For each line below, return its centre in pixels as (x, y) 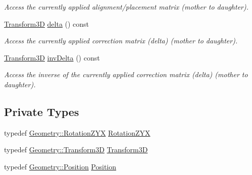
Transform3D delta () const (47, 23)
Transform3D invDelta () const (52, 57)
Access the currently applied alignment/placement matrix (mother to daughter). (127, 7)
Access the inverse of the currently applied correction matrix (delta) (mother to (126, 74)
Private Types (42, 111)
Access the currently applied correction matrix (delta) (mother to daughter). (121, 41)
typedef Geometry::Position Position (60, 166)
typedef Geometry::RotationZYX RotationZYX (77, 132)
